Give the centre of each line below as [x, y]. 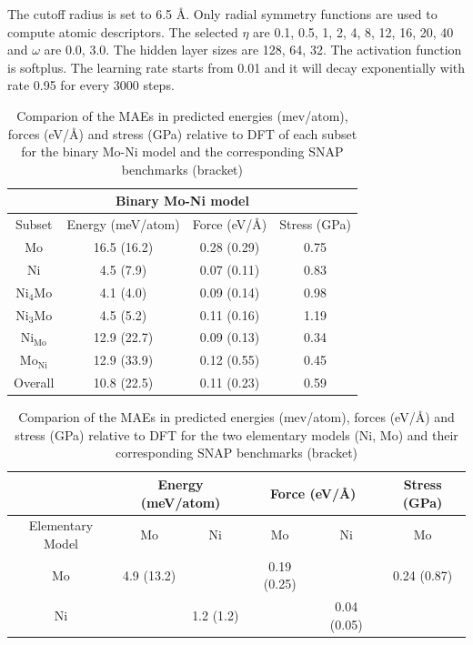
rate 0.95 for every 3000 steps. [91, 85]
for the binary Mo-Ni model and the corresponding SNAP [182, 151]
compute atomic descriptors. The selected [123, 31]
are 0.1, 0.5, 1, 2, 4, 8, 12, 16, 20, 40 [353, 31]
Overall [34, 383]
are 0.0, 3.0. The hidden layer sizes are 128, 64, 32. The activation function [253, 50]
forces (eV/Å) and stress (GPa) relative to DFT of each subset [182, 133]
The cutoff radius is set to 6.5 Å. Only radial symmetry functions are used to [222, 14]
